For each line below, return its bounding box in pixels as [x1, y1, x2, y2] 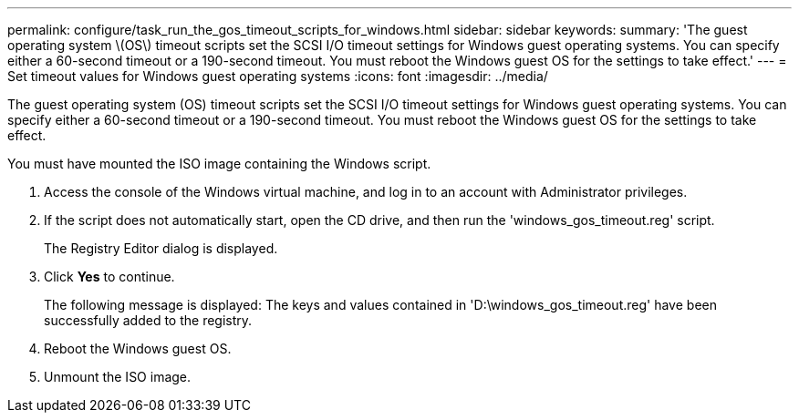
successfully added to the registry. [44, 312, 253, 328]
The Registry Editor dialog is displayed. [44, 241, 278, 256]
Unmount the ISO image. [44, 369, 192, 384]
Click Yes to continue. [44, 269, 175, 284]
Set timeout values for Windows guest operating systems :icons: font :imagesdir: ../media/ [7, 68, 548, 84]
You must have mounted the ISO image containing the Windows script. [7, 156, 431, 171]
